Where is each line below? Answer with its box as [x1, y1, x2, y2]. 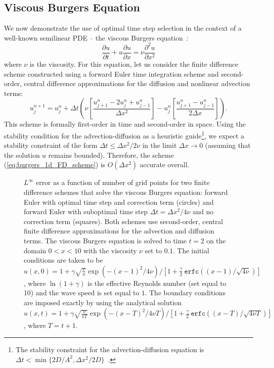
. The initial [173, 245, 209, 255]
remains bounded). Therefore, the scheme [48, 149, 174, 160]
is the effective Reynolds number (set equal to [87, 277, 227, 288]
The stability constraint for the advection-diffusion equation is [15, 344, 204, 355]
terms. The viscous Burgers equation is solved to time [24, 235, 187, 245]
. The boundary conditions [145, 287, 226, 298]
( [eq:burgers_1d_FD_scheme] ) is [4, 159, 105, 170]
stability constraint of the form [4, 140, 97, 150]
